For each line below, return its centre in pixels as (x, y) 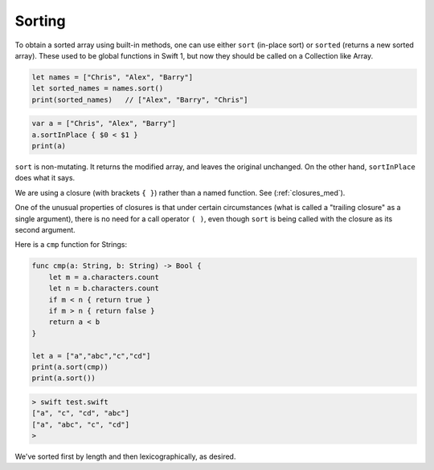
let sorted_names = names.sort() (98, 89)
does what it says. (45, 178)
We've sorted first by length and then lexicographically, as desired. (125, 456)
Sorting (40, 21)
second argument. (45, 230)
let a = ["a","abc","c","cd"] (91, 356)
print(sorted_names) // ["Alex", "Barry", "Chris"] (140, 99)
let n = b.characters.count (104, 288)
